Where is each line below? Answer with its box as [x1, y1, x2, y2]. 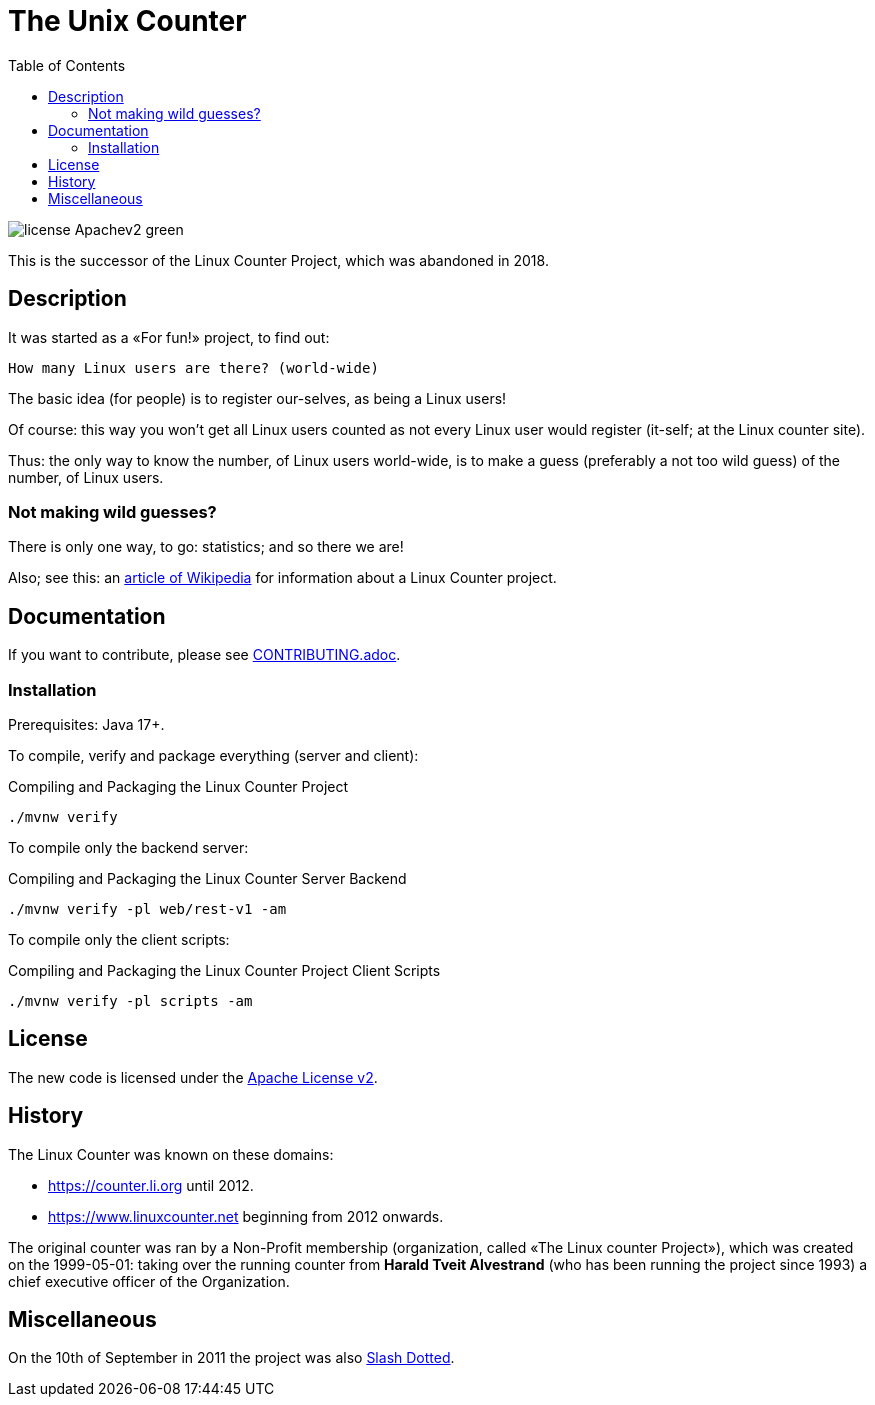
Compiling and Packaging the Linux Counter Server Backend [8, 869, 407, 887]
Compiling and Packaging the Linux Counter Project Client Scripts [8, 961, 441, 979]
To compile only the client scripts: [8, 930, 230, 948]
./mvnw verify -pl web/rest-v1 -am [8, 900, 287, 917]
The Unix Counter [8, 4, 247, 38]
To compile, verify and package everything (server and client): [8, 746, 419, 764]
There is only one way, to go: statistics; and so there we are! [8, 538, 404, 556]
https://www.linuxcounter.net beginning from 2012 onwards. [48, 1207, 444, 1225]
